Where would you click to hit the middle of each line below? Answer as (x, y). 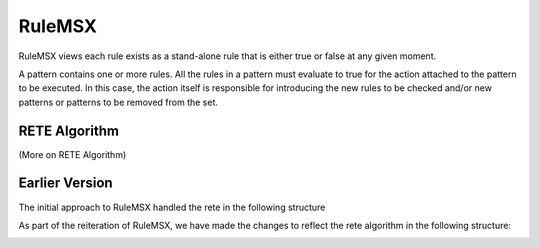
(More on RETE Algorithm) (72, 154)
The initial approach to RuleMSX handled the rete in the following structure (172, 207)
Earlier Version (66, 183)
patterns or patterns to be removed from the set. (118, 102)
